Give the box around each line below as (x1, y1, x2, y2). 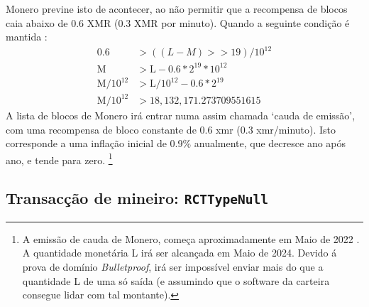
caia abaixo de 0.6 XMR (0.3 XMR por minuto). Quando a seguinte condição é (6, 15, 350, 30)
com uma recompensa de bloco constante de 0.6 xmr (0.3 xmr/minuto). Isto (6, 122, 336, 136)
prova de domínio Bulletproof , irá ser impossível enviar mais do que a (22, 259, 324, 274)
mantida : (6, 29, 48, 44)
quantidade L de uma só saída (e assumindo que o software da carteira (22, 273, 330, 288)
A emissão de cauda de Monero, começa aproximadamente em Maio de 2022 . (22, 231, 360, 246)
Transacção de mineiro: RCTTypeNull (6, 187, 268, 209)
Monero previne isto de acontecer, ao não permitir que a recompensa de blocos (6, 1, 348, 16)
